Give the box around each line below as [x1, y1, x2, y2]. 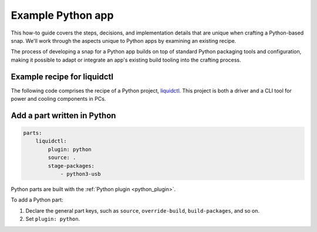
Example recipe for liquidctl [11, 71, 114, 81]
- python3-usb [60, 170, 101, 177]
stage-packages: [48, 162, 95, 169]
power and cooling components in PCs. [11, 95, 106, 103]
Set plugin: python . [25, 216, 80, 223]
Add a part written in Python [11, 110, 116, 120]
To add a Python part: [11, 196, 64, 203]
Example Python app [11, 9, 114, 22]
